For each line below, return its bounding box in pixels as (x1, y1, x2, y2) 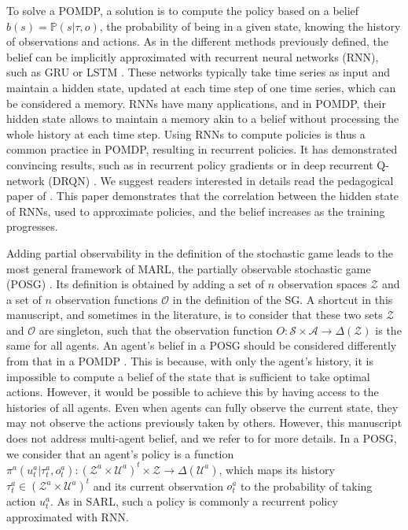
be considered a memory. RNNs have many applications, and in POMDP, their (6, 95, 386, 111)
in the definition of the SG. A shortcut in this (172, 291, 393, 307)
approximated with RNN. (6, 508, 129, 524)
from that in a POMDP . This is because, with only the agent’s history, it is (6, 353, 374, 369)
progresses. (6, 218, 58, 235)
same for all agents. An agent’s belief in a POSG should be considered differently (6, 337, 397, 354)
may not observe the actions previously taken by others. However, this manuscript (6, 414, 402, 431)
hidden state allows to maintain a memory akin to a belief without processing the (6, 110, 399, 127)
